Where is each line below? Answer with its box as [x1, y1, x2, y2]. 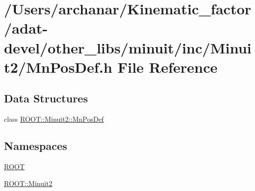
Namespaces [4, 138, 67, 153]
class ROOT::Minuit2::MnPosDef [4, 114, 104, 124]
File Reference [117, 56, 218, 77]
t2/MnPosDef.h [4, 56, 113, 77]
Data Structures [4, 91, 88, 106]
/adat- [4, 18, 48, 38]
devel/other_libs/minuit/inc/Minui [4, 37, 252, 57]
